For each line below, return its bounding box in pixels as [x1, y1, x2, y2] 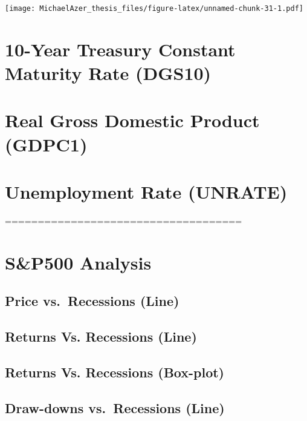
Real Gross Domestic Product [5, 108, 260, 133]
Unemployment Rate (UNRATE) [5, 179, 288, 204]
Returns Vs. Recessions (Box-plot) [5, 362, 225, 381]
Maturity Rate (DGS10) [5, 61, 212, 85]
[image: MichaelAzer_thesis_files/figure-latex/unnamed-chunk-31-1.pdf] [5, 4, 303, 13]
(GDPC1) [5, 131, 88, 156]
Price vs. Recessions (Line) [5, 291, 179, 310]
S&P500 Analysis [5, 250, 152, 274]
